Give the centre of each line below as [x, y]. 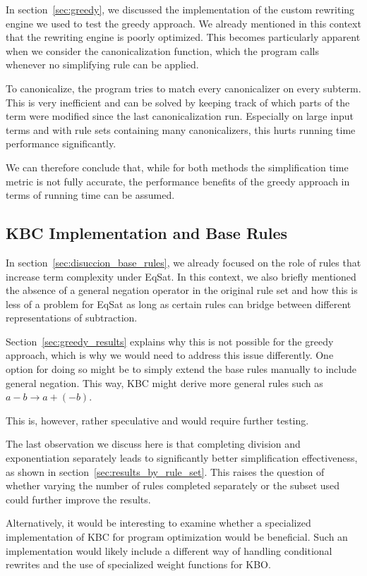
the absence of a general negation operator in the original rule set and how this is [182, 290]
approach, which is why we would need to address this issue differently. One [170, 355]
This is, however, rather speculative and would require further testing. [157, 420]
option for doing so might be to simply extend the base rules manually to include [181, 369]
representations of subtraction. [72, 318]
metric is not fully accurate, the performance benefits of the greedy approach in [178, 181]
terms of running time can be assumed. [90, 195]
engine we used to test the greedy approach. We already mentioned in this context [183, 23]
